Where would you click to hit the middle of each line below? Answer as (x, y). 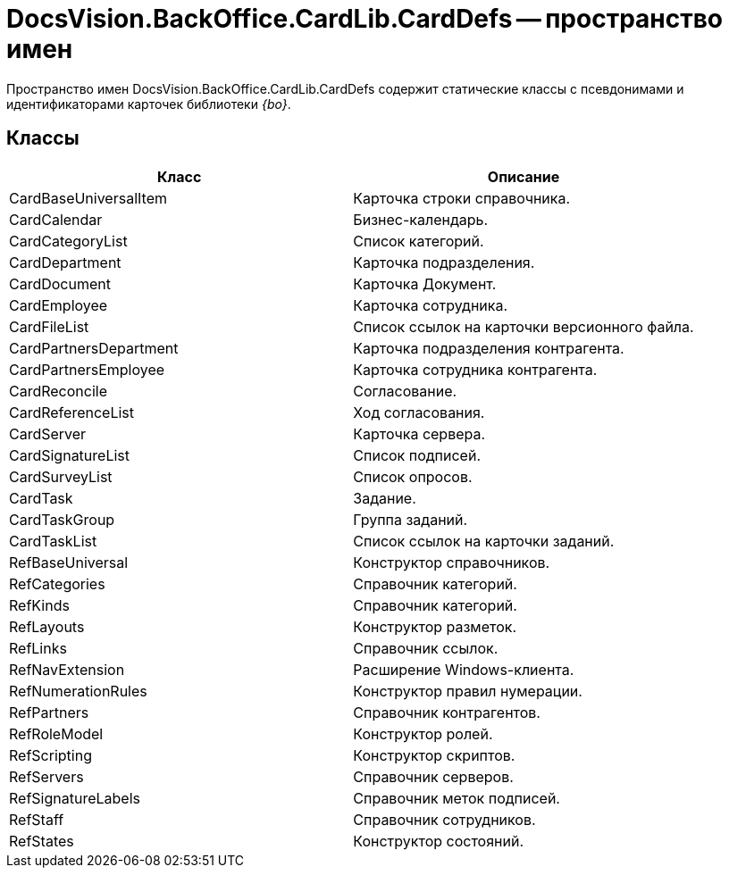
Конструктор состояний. (438, 841)
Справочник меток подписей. (457, 798)
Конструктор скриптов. (434, 755)
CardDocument (60, 283)
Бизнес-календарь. (421, 219)
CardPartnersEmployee (87, 369)
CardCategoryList (68, 241)
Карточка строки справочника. (462, 198)
